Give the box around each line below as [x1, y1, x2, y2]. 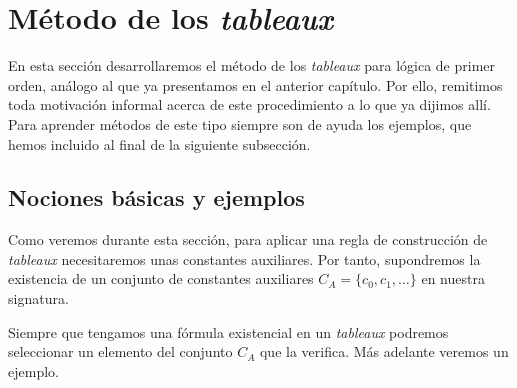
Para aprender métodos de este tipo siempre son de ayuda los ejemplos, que [8, 113, 472, 134]
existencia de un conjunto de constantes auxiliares [8, 268, 314, 289]
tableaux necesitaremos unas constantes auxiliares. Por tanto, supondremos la [8, 248, 481, 269]
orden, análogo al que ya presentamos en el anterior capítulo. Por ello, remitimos [8, 74, 503, 95]
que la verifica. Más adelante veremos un [259, 341, 509, 362]
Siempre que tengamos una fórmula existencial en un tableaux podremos [8, 321, 449, 342]
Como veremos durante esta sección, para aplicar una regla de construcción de [8, 229, 488, 250]
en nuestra [421, 268, 485, 289]
